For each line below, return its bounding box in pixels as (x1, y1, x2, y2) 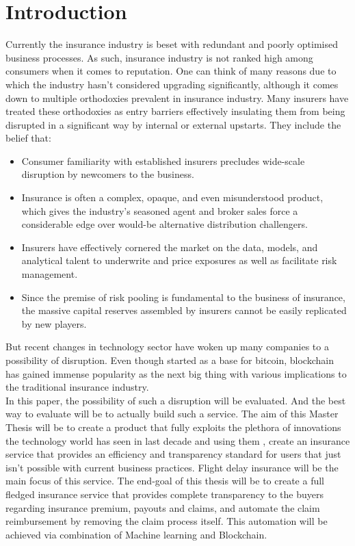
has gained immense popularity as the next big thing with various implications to (5, 366, 347, 380)
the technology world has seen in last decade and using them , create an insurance (5, 433, 350, 447)
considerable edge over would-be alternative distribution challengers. (21, 217, 308, 231)
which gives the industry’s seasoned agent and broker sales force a (21, 203, 298, 218)
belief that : (5, 131, 51, 145)
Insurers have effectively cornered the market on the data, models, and (21, 239, 318, 254)
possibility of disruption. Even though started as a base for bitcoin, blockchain (5, 353, 334, 367)
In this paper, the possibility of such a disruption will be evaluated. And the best (5, 393, 346, 407)
